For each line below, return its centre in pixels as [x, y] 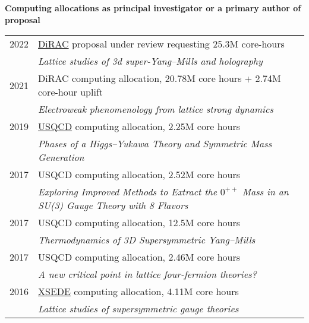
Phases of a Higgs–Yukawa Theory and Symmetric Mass [155, 144]
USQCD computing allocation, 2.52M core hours [139, 175]
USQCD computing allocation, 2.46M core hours [139, 257]
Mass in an [265, 192]
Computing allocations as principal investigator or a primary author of [153, 8]
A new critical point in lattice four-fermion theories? [147, 274]
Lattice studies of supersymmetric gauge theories [138, 309]
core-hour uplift [71, 92]
